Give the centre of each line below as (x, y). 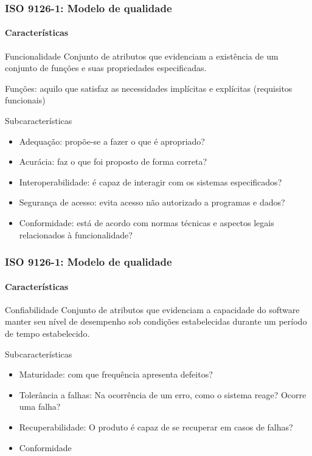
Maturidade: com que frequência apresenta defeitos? (116, 374)
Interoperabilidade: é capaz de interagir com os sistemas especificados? (151, 181)
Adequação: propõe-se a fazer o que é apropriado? (112, 141)
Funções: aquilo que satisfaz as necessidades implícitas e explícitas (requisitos (149, 88)
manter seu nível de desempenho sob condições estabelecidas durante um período (156, 321)
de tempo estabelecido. (47, 333)
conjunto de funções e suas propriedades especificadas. (106, 68)
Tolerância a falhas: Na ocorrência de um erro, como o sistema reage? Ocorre (163, 394)
